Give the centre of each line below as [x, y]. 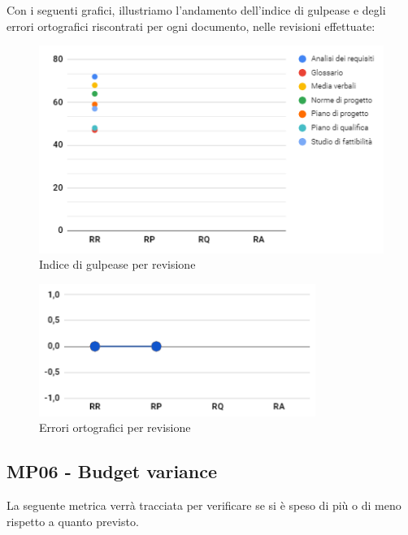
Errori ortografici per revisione [115, 427]
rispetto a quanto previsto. [73, 521]
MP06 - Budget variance [112, 471]
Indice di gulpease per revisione [117, 264]
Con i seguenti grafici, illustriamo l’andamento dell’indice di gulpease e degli [196, 10]
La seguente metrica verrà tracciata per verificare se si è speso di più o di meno [204, 505]
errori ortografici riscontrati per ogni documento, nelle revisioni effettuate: [191, 26]
